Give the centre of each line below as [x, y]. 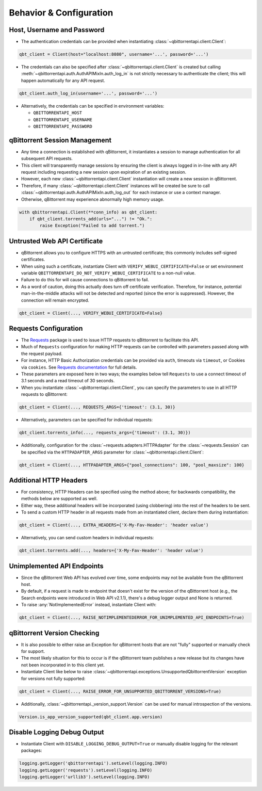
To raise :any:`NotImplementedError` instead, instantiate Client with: [89, 605]
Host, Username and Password [57, 30]
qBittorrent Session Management [60, 140]
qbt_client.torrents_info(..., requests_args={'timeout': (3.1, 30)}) [105, 433]
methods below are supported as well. [59, 499]
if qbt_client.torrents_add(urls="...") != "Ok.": [91, 219]
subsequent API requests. [47, 159]
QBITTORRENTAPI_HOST [58, 113]
